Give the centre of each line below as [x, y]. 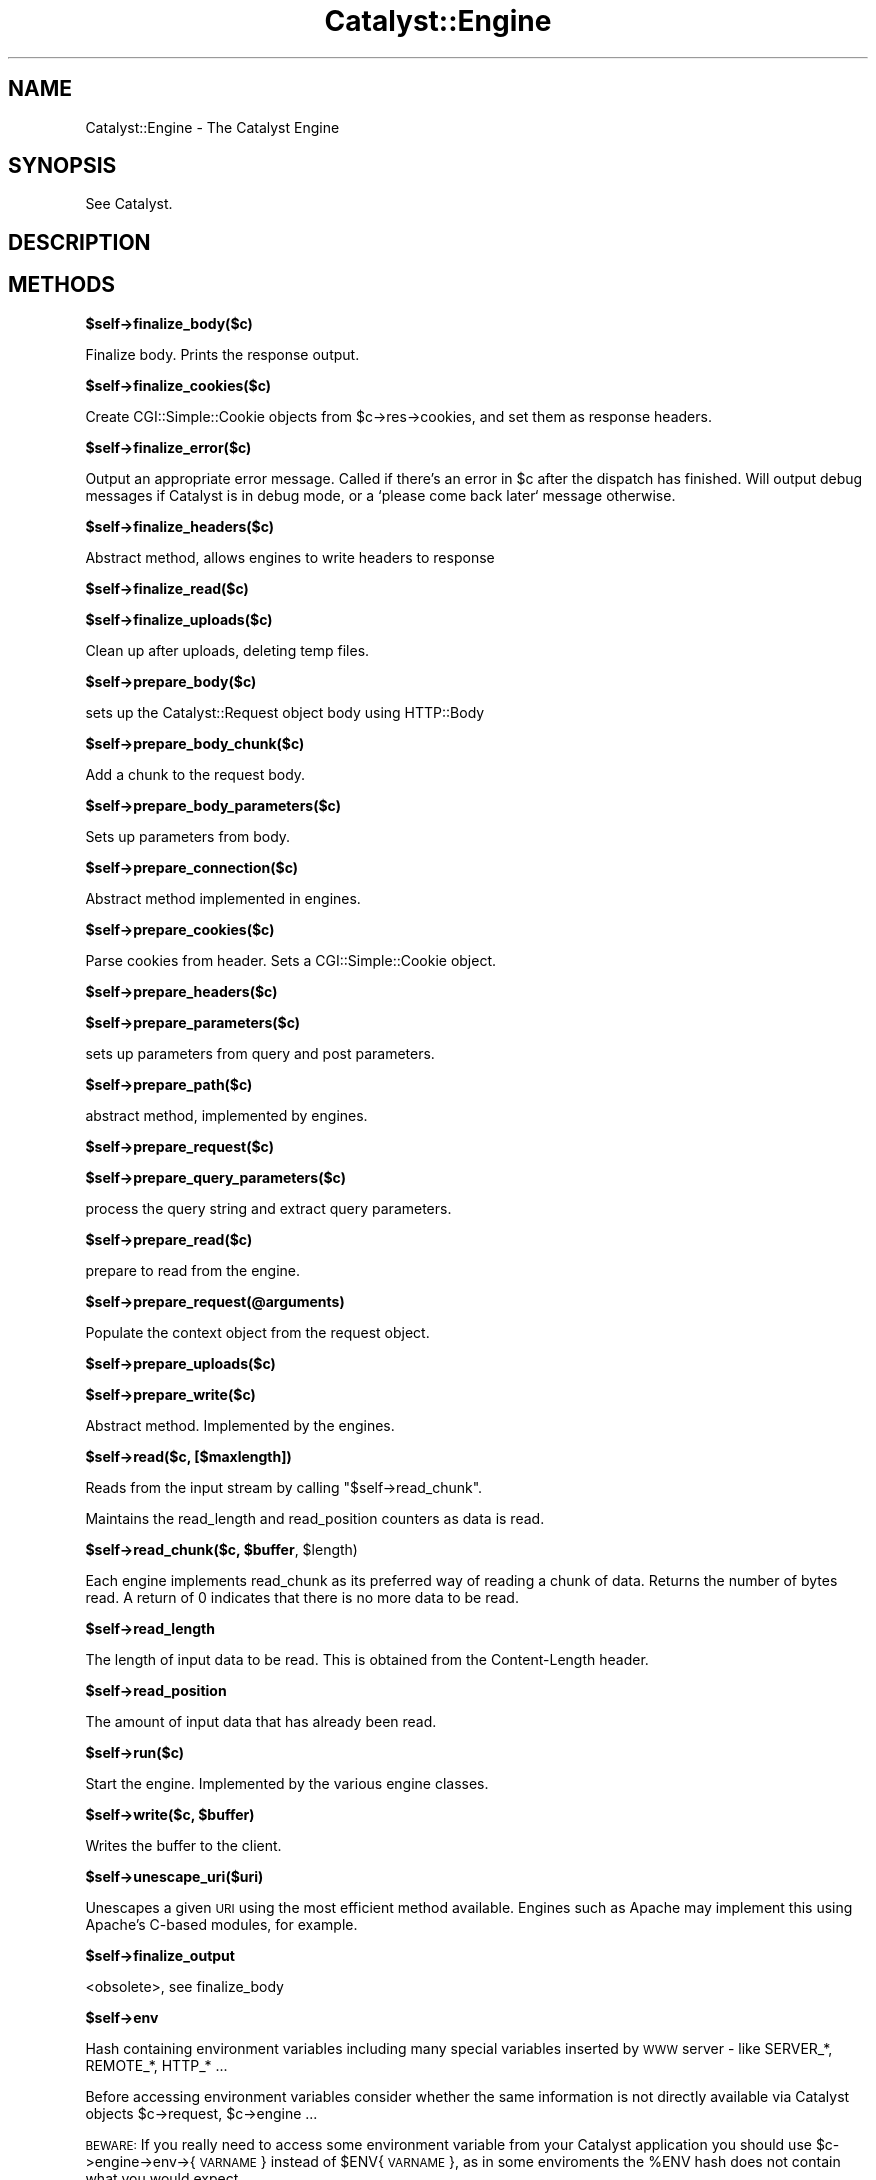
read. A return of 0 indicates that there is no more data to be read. [302, 1597]
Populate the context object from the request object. [257, 1332]
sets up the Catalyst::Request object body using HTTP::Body [285, 712]
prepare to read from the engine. [193, 1270]
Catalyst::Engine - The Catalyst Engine [212, 127]
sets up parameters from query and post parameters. [260, 1053]
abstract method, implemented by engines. [226, 1115]
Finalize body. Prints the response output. [222, 354]
